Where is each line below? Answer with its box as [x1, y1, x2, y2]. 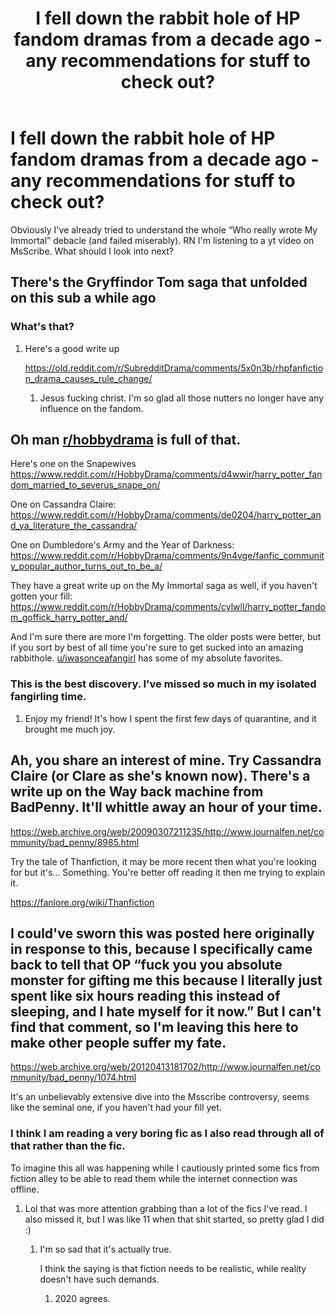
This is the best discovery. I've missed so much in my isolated [10, 677, 317, 691]
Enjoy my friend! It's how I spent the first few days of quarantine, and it [24, 712, 317, 724]
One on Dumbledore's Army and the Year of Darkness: [10, 539, 235, 551]
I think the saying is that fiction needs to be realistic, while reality [39, 1262, 307, 1274]
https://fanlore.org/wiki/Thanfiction [10, 896, 155, 908]
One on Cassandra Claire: [10, 498, 117, 511]
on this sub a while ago [10, 290, 157, 307]
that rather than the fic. [10, 1139, 126, 1153]
